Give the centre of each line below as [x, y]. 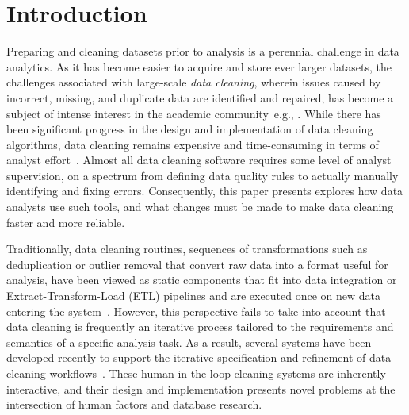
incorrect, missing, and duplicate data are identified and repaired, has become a [200, 97]
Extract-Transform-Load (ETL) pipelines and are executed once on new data [194, 296]
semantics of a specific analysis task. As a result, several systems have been [189, 342]
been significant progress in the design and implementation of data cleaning [190, 129]
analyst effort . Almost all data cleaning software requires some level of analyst [199, 160]
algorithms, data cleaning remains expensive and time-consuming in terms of [193, 144]
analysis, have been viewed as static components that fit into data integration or [202, 280]
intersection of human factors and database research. [134, 404]
